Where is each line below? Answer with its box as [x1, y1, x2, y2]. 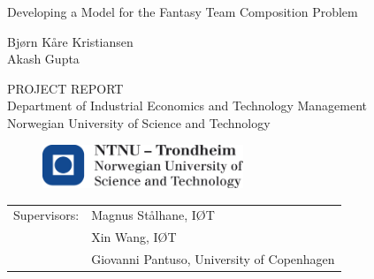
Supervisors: [13, 206, 80, 224]
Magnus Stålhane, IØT [91, 206, 215, 224]
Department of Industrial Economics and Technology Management [7, 96, 368, 115]
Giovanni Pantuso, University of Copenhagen [91, 249, 335, 268]
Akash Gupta [7, 49, 80, 68]
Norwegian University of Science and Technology [7, 113, 271, 132]
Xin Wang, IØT [91, 228, 177, 246]
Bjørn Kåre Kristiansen [7, 32, 134, 50]
